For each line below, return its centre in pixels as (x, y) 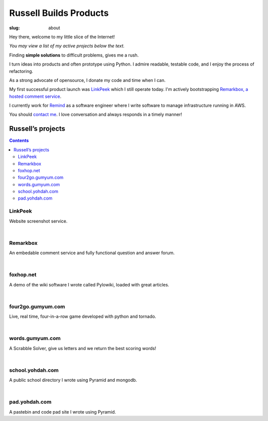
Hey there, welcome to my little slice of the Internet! (62, 37)
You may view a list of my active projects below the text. (67, 46)
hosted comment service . (35, 96)
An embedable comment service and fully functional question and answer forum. (92, 253)
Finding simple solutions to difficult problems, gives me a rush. (74, 55)
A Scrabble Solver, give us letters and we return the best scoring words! (83, 348)
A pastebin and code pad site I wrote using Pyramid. (63, 412)
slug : (14, 28)
